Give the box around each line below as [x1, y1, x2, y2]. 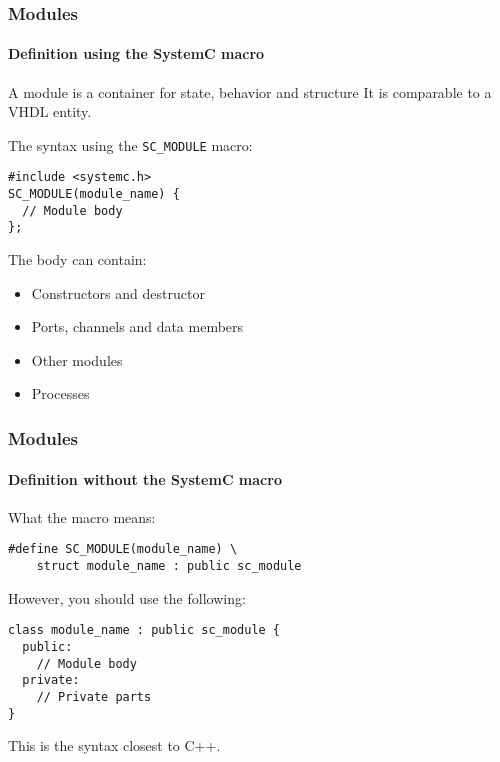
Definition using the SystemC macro [8, 43, 265, 64]
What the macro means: [8, 506, 156, 527]
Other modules [31, 349, 123, 370]
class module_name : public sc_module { [8, 623, 281, 638]
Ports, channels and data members [31, 316, 244, 337]
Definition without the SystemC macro [8, 468, 282, 489]
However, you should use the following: [8, 587, 246, 608]
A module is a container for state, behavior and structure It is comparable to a [8, 81, 492, 102]
